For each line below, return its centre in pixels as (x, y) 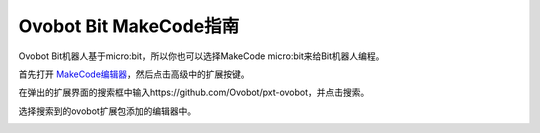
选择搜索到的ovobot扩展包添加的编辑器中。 (107, 111)
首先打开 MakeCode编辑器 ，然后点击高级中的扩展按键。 (134, 74)
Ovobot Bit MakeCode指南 (129, 26)
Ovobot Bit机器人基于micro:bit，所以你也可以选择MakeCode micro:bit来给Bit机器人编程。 (201, 56)
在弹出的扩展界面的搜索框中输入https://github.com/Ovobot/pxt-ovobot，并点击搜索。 (194, 92)
